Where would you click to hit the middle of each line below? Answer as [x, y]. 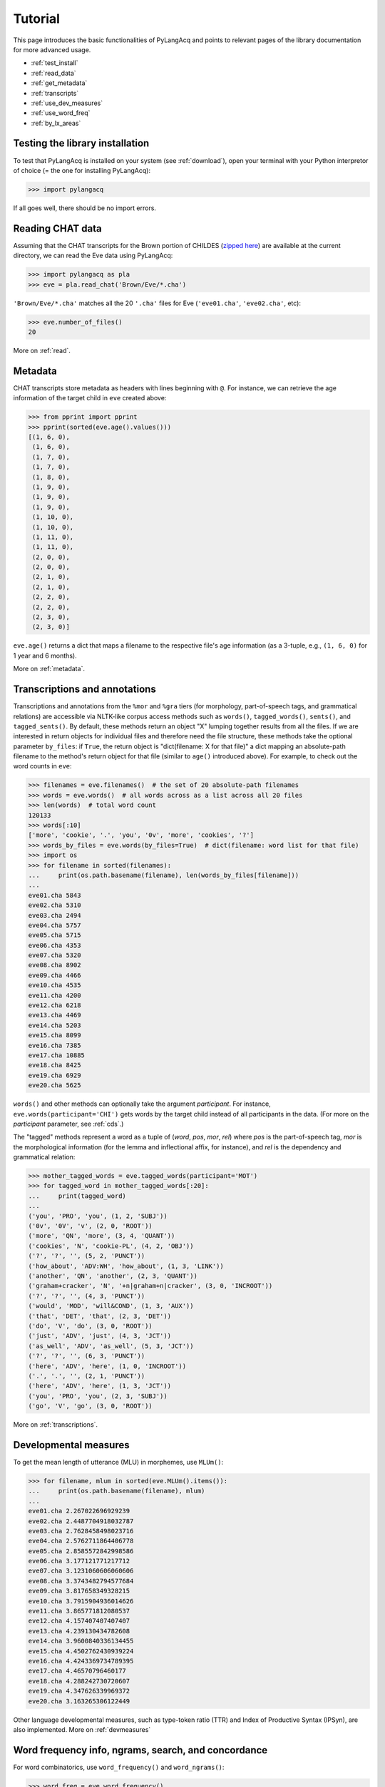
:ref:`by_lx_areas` [56, 123]
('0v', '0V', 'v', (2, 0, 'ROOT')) [90, 1226]
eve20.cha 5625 [55, 1085]
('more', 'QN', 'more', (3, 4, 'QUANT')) [102, 1236]
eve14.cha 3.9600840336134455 [81, 1641]
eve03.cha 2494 [55, 915]
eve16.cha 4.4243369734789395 [81, 1661]
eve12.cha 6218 [55, 1005]
